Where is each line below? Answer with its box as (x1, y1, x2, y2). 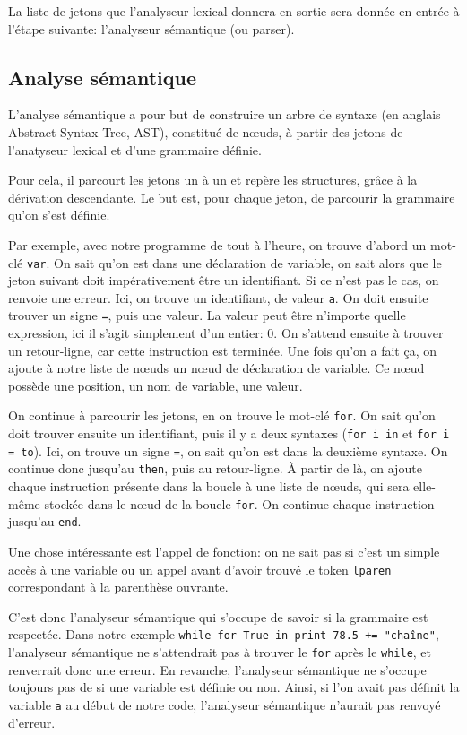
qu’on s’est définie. (8, 205, 110, 224)
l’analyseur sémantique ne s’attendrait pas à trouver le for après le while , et (8, 643, 432, 661)
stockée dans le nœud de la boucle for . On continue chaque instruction (44, 494, 435, 513)
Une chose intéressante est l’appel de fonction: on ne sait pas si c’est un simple (8, 542, 440, 561)
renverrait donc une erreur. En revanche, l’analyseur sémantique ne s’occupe (8, 660, 427, 679)
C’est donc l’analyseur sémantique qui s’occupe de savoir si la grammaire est (8, 607, 428, 626)
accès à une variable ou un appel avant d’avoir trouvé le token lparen (8, 559, 392, 578)
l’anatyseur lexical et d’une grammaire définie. (8, 140, 262, 159)
